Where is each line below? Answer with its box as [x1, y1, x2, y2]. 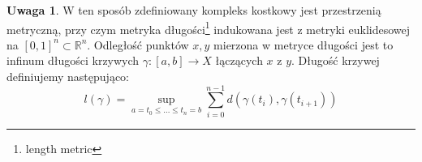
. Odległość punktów [87, 36, 189, 53]
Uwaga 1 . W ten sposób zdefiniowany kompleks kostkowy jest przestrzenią [6, 2, 381, 18]
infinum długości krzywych [6, 52, 140, 69]
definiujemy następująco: [6, 68, 129, 85]
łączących [215, 52, 263, 69]
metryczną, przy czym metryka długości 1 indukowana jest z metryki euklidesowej [6, 18, 411, 37]
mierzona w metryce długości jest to [213, 36, 394, 53]
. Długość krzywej [291, 52, 380, 69]
